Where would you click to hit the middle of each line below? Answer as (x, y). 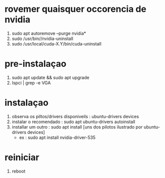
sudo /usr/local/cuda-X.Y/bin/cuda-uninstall (57, 44)
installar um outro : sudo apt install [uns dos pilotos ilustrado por (77, 127)
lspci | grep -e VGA (31, 83)
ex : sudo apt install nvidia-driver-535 (57, 137)
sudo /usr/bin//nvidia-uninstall (42, 39)
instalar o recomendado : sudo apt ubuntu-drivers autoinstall (73, 122)
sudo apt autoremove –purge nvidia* (49, 33)
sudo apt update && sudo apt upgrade (50, 77)
